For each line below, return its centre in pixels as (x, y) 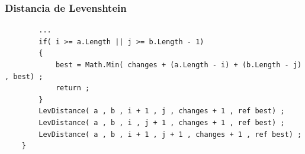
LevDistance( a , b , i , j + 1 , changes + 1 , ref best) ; (162, 122)
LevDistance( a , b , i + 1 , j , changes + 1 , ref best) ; (162, 111)
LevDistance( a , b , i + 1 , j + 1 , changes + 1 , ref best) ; (170, 134)
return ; (73, 88)
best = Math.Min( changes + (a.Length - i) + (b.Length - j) (179, 65)
